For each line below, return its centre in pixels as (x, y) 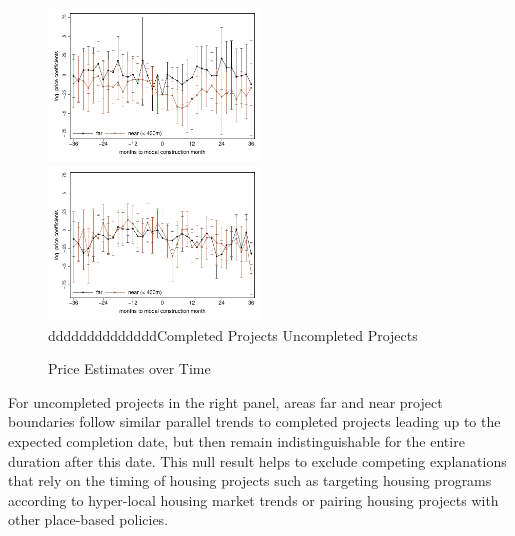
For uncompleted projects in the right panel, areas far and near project (225, 401)
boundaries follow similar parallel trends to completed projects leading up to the (254, 421)
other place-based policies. (88, 519)
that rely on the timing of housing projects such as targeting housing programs (250, 480)
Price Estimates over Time (129, 368)
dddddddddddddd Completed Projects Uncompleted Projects (233, 334)
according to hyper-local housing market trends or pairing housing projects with (253, 499)
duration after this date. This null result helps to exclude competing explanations (257, 460)
